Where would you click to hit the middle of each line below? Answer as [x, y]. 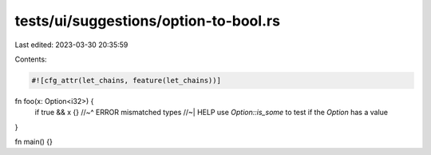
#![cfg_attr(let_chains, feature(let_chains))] [126, 80]
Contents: [31, 59]
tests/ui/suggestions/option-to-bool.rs [148, 21]
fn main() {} [34, 142]
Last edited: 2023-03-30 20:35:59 [71, 45]
